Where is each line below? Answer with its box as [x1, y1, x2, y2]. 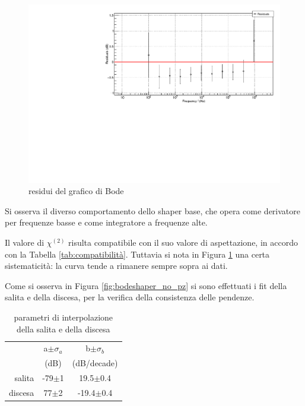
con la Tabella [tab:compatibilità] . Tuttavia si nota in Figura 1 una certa [5, 248, 270, 260]
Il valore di [5, 236, 45, 249]
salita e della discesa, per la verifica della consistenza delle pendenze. [5, 291, 255, 303]
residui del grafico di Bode [28, 185, 124, 197]
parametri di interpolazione [14, 311, 113, 323]
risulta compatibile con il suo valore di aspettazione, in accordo [68, 236, 298, 249]
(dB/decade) [72, 357, 118, 369]
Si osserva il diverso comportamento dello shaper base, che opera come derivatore [5, 204, 300, 217]
